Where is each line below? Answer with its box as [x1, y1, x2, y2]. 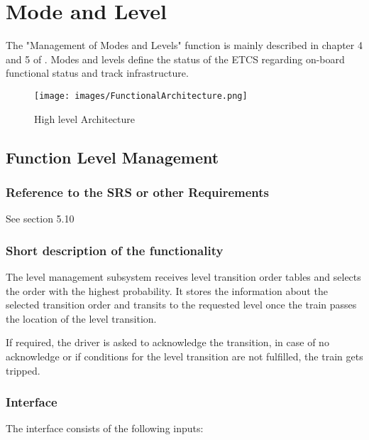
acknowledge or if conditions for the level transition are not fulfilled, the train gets [6, 348, 363, 363]
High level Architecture [34, 111, 136, 126]
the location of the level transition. [6, 311, 157, 326]
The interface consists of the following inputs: [6, 421, 204, 436]
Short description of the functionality [6, 241, 224, 259]
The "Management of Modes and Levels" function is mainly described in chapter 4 [6, 38, 363, 53]
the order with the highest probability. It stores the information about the [6, 283, 328, 298]
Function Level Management [6, 146, 219, 168]
